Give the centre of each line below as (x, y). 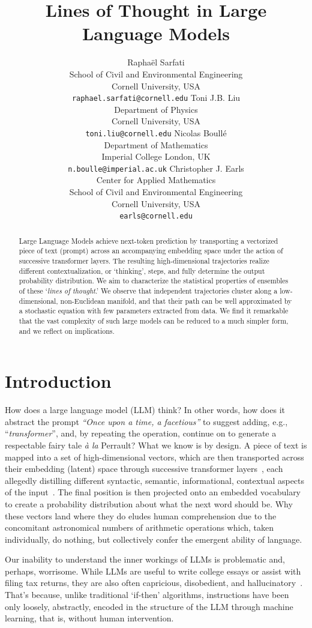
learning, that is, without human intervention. (89, 618)
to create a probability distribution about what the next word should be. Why (149, 503)
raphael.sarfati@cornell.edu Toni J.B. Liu (156, 98)
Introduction (58, 381)
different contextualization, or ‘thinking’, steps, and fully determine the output (142, 270)
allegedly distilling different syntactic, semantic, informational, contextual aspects (155, 480)
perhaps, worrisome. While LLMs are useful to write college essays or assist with (153, 571)
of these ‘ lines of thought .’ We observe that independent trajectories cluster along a (148, 290)
